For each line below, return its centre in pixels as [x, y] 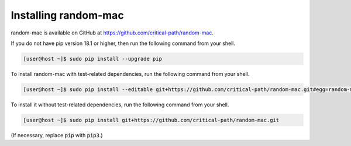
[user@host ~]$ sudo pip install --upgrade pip [92, 59]
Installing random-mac [67, 15]
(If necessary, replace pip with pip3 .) [57, 135]
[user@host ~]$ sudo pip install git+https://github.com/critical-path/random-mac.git [151, 120]
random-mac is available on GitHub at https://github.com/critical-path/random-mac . [112, 33]
